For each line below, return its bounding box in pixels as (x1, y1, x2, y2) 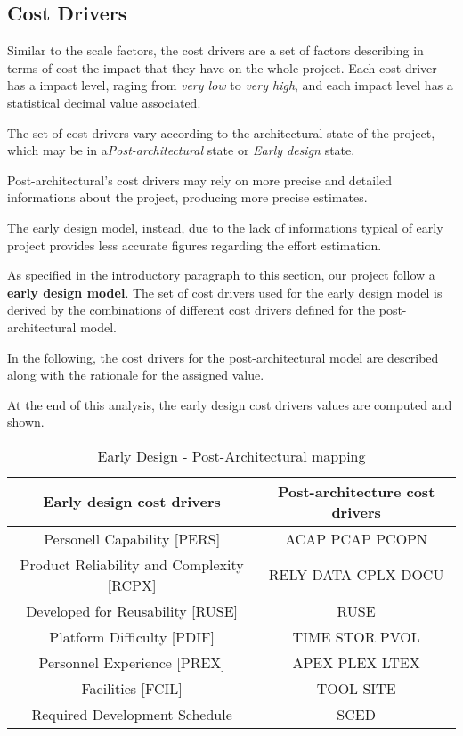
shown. (7, 413, 45, 431)
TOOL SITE (316, 677, 396, 699)
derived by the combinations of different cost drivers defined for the (7, 300, 376, 319)
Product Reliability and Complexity (20, 553, 244, 575)
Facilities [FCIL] (81, 677, 183, 699)
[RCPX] (107, 574, 157, 595)
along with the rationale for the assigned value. (7, 365, 264, 384)
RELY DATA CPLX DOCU (268, 564, 444, 585)
